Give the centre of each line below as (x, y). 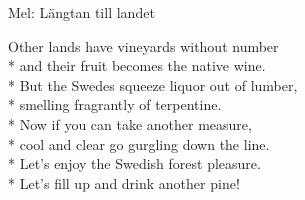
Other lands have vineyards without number (143, 45)
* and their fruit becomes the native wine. (137, 65)
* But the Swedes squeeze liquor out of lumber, (153, 84)
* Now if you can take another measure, (130, 123)
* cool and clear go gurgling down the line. (139, 143)
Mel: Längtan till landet (81, 12)
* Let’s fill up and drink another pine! (124, 182)
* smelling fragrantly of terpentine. (115, 104)
